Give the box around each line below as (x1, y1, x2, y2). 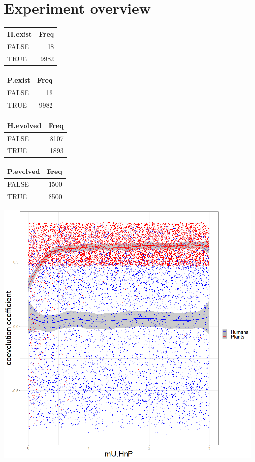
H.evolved (7, 120, 42, 131)
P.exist (7, 74, 31, 85)
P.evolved (7, 166, 40, 176)
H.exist (7, 29, 32, 39)
